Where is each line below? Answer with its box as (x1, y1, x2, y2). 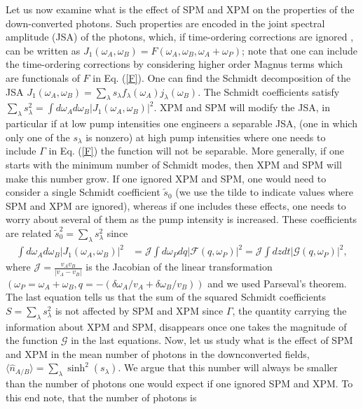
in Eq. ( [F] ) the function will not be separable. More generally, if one (48, 143, 344, 158)
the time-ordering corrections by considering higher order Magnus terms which (6, 57, 343, 71)
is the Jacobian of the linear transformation (85, 259, 273, 274)
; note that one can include (242, 43, 357, 57)
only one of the (6, 129, 70, 144)
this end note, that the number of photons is (6, 389, 197, 404)
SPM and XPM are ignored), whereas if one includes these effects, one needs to (6, 198, 346, 213)
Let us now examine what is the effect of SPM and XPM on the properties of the (6, 2, 355, 16)
